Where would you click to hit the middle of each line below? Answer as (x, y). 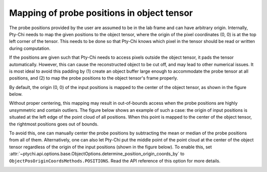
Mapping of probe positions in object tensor (101, 13)
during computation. (30, 48)
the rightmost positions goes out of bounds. (54, 124)
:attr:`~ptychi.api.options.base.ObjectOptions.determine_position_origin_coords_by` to (97, 154)
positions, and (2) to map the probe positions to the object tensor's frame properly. (93, 78)
